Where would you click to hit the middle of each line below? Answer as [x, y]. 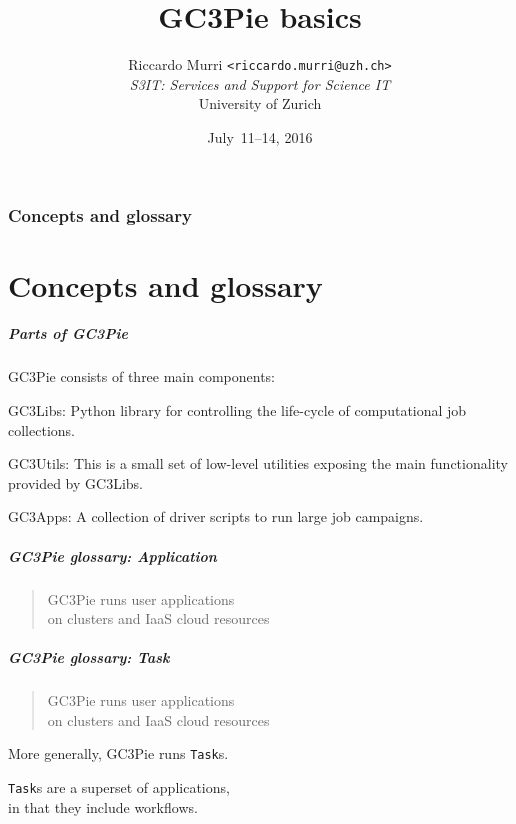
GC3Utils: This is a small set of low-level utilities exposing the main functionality [258, 463]
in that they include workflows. [103, 806]
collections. [41, 429]
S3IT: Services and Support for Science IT [260, 83]
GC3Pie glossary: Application [112, 555]
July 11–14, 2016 [260, 136]
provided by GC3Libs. [75, 482]
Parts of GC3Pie [68, 333]
